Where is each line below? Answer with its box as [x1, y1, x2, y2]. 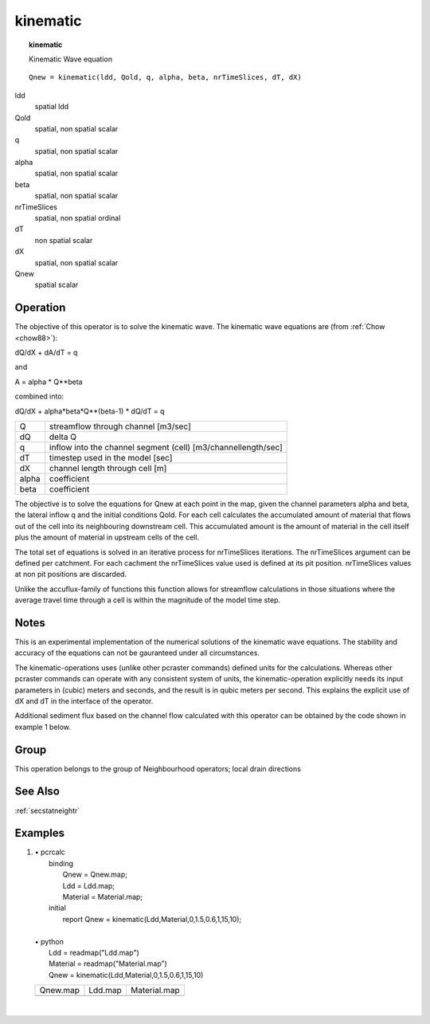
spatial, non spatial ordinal [34, 214, 121, 223]
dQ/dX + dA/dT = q [14, 347, 78, 358]
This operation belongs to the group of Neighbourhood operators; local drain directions [14, 763, 302, 773]
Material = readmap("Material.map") [49, 959, 167, 968]
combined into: [14, 391, 64, 402]
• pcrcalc [34, 847, 65, 857]
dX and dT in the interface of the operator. [14, 696, 154, 705]
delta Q [49, 431, 77, 442]
